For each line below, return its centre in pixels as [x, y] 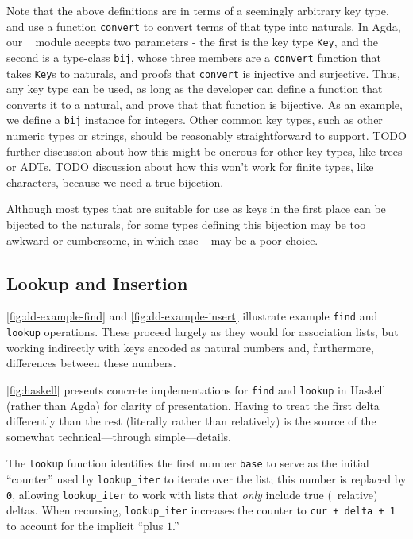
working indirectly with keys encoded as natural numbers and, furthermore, [190, 347]
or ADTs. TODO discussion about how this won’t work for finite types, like [190, 167]
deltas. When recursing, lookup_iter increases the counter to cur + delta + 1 [201, 510]
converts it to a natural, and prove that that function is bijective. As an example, [205, 104]
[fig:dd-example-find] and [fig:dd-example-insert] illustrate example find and [192, 316]
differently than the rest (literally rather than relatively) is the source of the [191, 421]
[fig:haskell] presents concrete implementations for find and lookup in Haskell [196, 389]
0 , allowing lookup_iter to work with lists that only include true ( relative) [192, 494]
